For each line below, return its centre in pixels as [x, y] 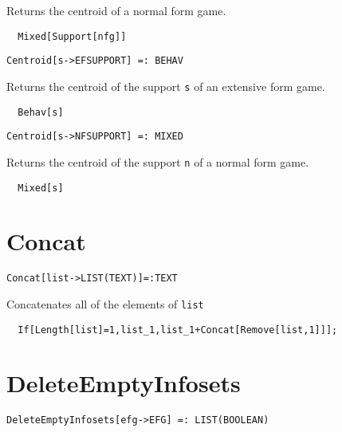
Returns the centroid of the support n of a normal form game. [158, 161]
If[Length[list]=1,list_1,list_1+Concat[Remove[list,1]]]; [178, 330]
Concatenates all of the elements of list [105, 303]
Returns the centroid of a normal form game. [116, 10]
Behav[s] [41, 112]
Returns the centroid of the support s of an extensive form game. [166, 86]
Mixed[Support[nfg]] [72, 36]
